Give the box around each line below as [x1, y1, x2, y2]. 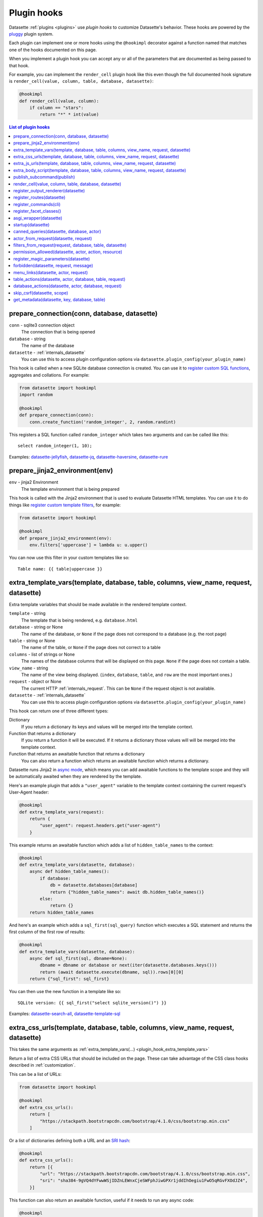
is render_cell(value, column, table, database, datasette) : [9, 78, 153, 84]
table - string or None [9, 638, 56, 644]
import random [19, 392, 53, 398]
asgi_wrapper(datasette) [13, 215, 63, 221]
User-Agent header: [9, 789, 49, 795]
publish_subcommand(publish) [13, 174, 75, 180]
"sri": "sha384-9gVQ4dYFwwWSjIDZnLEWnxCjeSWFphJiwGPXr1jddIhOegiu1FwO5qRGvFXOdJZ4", [39, 1178, 248, 1183]
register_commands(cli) [13, 201, 61, 207]
